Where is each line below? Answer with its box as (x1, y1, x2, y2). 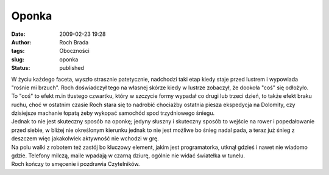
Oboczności (59, 47, 90, 55)
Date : (11, 30, 26, 38)
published (59, 64, 85, 72)
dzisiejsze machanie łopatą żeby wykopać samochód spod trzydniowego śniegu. (11, 109, 215, 117)
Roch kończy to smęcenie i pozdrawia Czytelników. (11, 160, 140, 168)
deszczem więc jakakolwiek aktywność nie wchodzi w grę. (11, 135, 160, 142)
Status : (11, 64, 30, 72)
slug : (11, 55, 24, 63)
